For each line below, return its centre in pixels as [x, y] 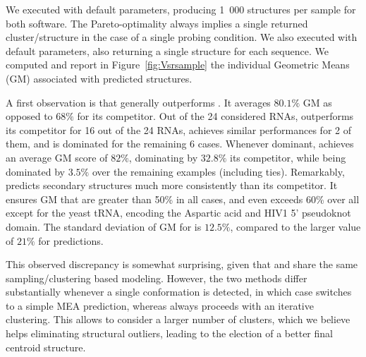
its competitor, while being [288, 157]
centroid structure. [46, 347]
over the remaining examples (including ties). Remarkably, [218, 171]
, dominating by [163, 157]
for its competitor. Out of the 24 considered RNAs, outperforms [215, 116]
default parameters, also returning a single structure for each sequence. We [167, 50]
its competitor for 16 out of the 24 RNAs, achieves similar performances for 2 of [178, 129]
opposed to [29, 116]
